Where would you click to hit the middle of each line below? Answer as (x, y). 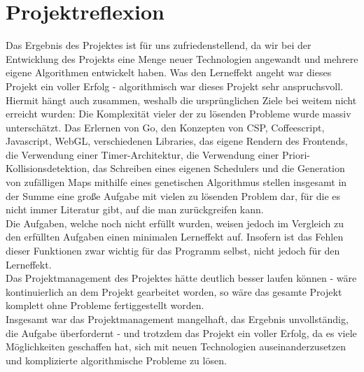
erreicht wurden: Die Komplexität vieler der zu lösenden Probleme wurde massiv (178, 114)
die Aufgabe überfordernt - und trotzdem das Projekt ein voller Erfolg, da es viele (181, 332)
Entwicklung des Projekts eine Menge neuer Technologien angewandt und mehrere (182, 58)
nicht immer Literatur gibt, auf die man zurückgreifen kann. (135, 209)
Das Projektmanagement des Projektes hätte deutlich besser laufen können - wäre (181, 278)
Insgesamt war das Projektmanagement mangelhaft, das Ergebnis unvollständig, (177, 319)
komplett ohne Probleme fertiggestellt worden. (105, 305)
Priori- (296, 154)
